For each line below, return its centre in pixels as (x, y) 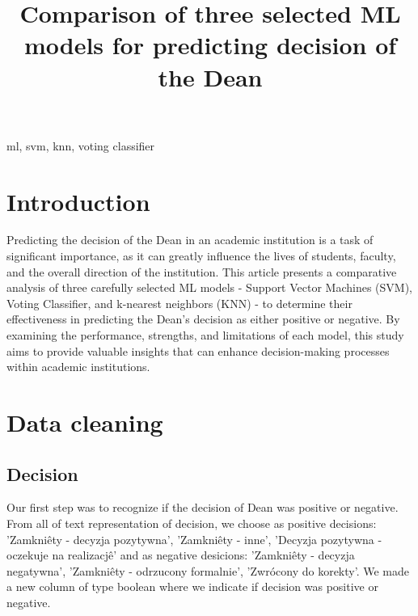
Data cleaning (85, 422)
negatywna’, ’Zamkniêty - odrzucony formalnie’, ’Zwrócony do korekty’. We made (208, 570)
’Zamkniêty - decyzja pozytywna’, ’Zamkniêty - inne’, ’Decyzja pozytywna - (194, 539)
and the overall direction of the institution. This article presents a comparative (202, 271)
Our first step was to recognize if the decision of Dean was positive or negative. (203, 507)
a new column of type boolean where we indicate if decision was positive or (192, 586)
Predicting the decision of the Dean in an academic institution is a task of (190, 240)
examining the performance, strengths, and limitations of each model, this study (205, 335)
